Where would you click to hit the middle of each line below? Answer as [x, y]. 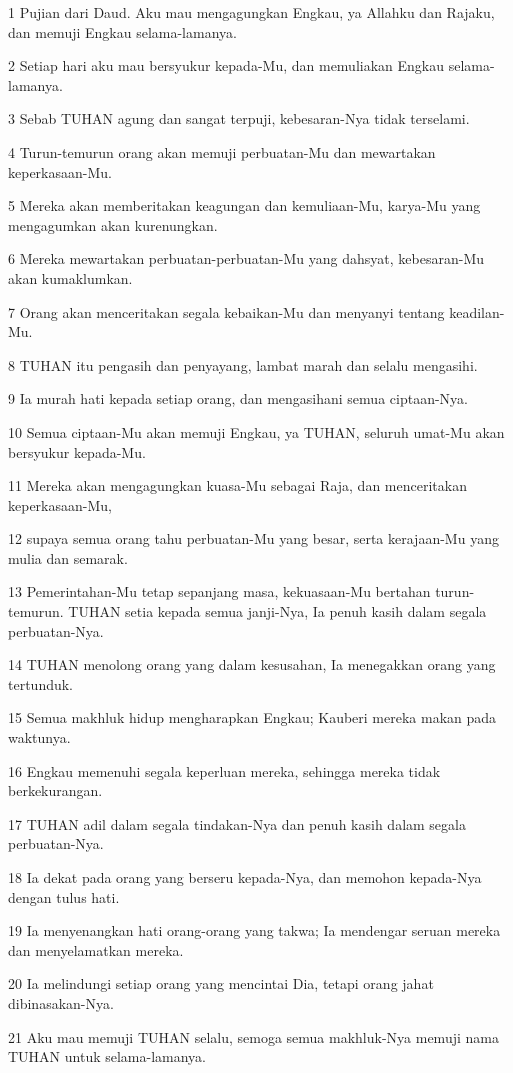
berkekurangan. [55, 790]
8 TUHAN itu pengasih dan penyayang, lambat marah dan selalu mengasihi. [243, 364]
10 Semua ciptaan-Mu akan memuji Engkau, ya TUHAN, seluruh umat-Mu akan [256, 431]
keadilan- [477, 311]
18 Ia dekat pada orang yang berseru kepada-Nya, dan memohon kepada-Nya [245, 877]
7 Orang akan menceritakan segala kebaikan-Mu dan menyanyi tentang [226, 311]
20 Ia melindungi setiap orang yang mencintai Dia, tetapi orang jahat [221, 983]
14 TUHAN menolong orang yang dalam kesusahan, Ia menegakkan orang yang [252, 664]
